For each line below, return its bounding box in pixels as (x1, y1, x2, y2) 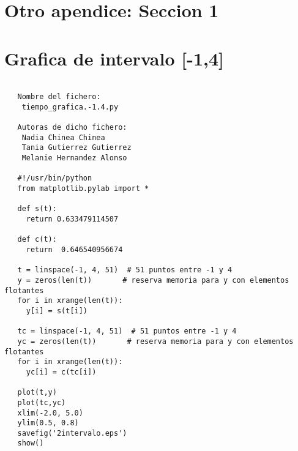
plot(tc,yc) (17, 398, 66, 407)
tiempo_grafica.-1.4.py (21, 102, 119, 111)
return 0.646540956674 (26, 245, 123, 254)
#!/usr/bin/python (17, 174, 92, 183)
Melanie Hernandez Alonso (21, 154, 127, 163)
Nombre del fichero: (17, 92, 101, 102)
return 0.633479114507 (26, 215, 119, 224)
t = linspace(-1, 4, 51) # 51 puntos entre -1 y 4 (17, 266, 233, 275)
